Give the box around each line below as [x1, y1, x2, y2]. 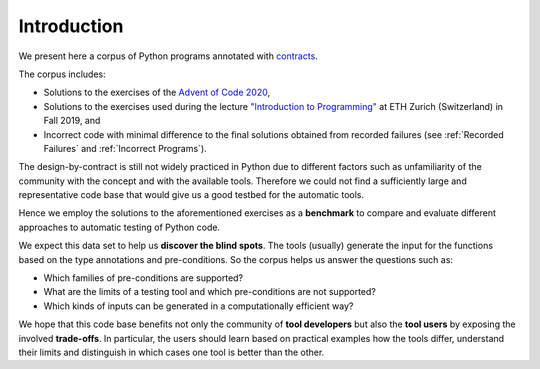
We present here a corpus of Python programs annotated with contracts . [18, 50, 319, 62]
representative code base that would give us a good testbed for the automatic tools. [18, 189, 365, 201]
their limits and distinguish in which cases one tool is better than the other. [18, 346, 325, 358]
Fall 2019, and [43, 115, 101, 127]
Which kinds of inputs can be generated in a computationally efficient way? [43, 300, 354, 312]
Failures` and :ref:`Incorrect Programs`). [43, 142, 207, 154]
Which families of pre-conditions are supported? [43, 272, 244, 284]
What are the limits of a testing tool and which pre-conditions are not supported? [43, 286, 377, 298]
